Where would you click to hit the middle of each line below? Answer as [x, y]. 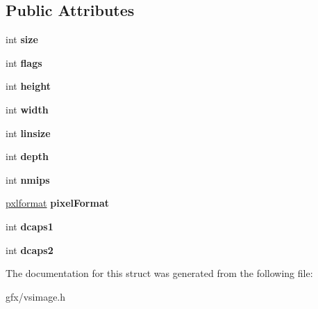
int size [22, 39]
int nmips [28, 179]
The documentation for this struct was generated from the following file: [159, 273]
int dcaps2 [30, 249]
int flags [24, 62]
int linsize [28, 133]
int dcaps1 [30, 226]
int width [27, 109]
